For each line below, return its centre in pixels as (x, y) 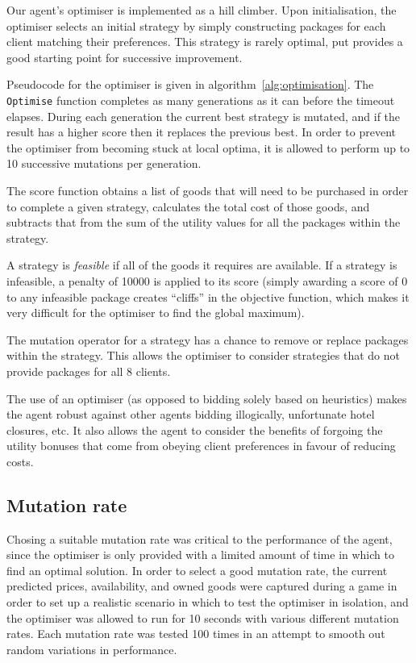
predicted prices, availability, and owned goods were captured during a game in (202, 586)
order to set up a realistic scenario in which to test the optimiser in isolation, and (208, 602)
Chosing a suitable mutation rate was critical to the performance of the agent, (200, 538)
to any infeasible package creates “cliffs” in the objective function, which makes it (208, 296)
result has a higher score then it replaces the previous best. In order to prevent (201, 132)
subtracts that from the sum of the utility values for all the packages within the (204, 222)
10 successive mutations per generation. (104, 163)
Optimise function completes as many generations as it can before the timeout (201, 100)
